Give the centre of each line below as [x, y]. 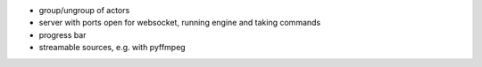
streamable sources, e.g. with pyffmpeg [112, 48]
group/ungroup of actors [84, 10]
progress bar [62, 34]
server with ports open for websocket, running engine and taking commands [180, 23]
